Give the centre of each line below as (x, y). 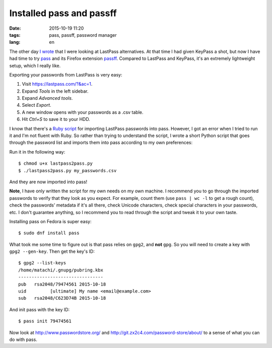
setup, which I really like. (35, 65)
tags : (15, 35)
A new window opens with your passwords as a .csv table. (83, 112)
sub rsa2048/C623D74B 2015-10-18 (62, 298)
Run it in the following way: (37, 152)
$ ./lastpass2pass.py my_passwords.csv (67, 170)
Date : (15, 28)
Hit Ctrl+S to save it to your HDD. (56, 119)
